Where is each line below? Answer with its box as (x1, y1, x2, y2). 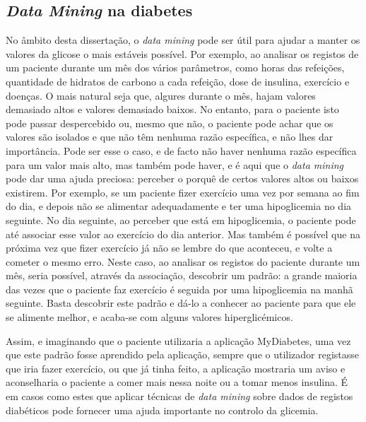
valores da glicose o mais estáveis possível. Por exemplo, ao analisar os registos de (6, 46, 359, 61)
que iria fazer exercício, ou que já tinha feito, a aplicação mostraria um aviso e (6, 361, 346, 375)
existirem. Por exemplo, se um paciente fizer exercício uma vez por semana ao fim (6, 184, 360, 199)
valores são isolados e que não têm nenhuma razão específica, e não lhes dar (6, 129, 333, 144)
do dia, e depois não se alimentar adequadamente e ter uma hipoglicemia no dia (6, 199, 352, 213)
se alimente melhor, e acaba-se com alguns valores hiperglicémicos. (6, 310, 293, 324)
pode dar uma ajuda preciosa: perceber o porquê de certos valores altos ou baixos (6, 171, 359, 186)
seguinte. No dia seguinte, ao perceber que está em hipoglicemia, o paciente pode (6, 212, 356, 227)
